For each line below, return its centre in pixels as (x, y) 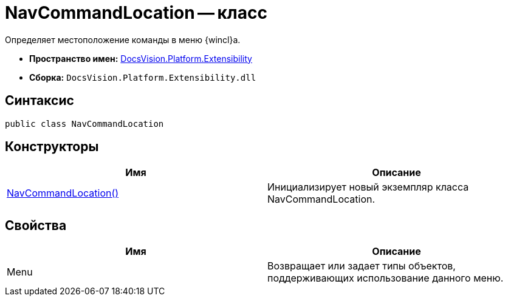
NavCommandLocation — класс (136, 13)
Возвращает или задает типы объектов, (362, 266)
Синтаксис (39, 101)
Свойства (36, 225)
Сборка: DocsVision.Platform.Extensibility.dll (143, 77)
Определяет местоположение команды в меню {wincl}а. (123, 39)
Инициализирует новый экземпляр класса (368, 187)
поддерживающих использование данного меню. (386, 278)
